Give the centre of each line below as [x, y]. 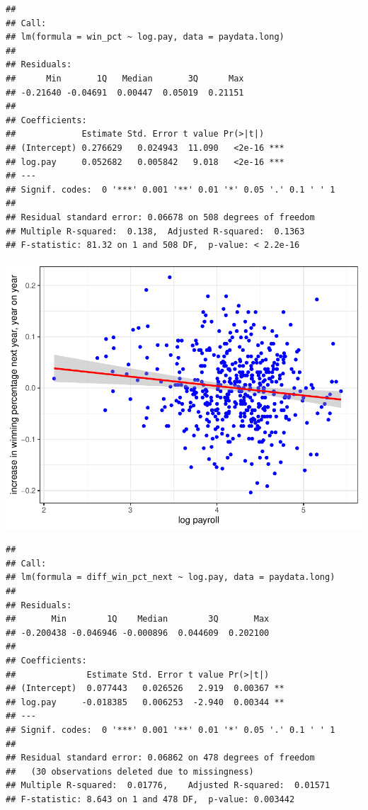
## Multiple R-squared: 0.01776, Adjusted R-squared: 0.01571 [168, 786]
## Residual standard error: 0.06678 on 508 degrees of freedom [160, 217]
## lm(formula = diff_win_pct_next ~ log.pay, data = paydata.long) [171, 577]
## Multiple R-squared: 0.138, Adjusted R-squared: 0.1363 [155, 231]
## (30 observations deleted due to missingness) [130, 771]
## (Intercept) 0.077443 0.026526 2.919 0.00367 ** [145, 689]
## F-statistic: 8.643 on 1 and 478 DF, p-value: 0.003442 [150, 799]
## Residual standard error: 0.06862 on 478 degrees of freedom [160, 758]
